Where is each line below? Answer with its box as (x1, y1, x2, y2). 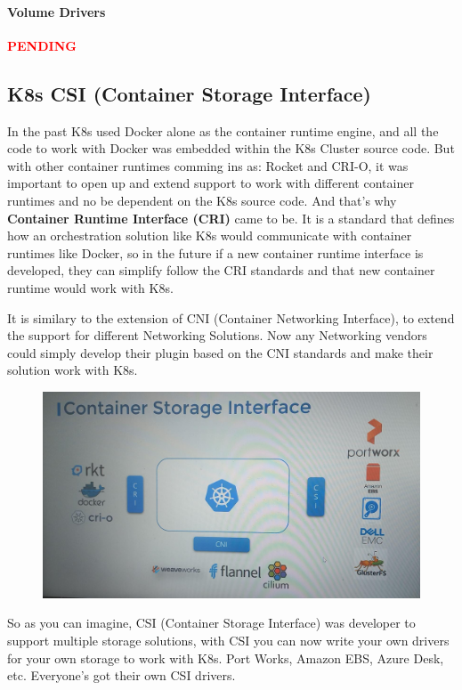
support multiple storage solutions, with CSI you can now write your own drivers (7, 630, 450, 649)
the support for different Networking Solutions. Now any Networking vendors (7, 326, 427, 345)
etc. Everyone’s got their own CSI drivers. (7, 666, 236, 685)
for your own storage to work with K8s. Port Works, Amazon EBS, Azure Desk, (7, 648, 444, 667)
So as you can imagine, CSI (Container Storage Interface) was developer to (7, 613, 416, 632)
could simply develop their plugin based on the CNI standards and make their (7, 343, 434, 361)
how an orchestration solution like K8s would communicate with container (7, 226, 412, 245)
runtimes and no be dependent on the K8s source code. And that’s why (7, 191, 397, 209)
